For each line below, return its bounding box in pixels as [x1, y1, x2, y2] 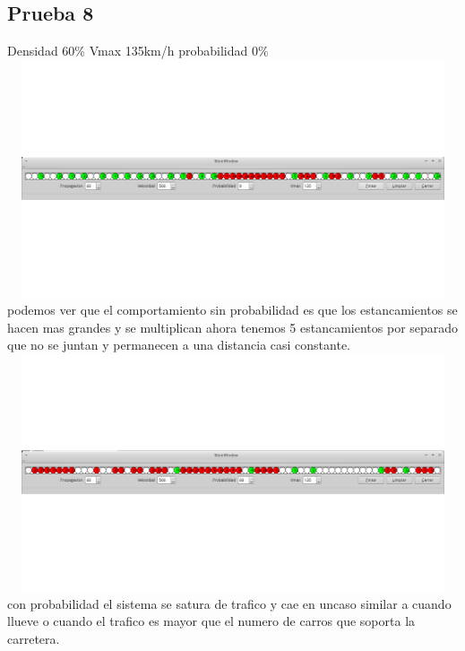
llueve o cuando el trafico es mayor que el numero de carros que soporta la [7, 612, 416, 630]
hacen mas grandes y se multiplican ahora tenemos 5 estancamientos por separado [7, 317, 459, 336]
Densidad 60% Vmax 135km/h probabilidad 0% [7, 41, 269, 60]
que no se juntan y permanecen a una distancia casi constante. [7, 335, 350, 354]
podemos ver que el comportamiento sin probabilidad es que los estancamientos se [7, 299, 458, 318]
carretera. [7, 629, 60, 648]
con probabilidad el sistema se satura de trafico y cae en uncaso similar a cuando [7, 594, 452, 612]
